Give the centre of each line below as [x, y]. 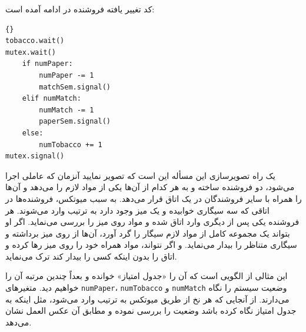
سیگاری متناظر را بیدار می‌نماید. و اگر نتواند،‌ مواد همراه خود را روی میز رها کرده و [151, 245]
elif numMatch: [51, 99]
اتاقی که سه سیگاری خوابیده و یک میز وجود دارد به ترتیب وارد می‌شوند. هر [137, 210]
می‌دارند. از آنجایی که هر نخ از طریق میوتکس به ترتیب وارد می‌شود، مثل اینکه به [147, 299]
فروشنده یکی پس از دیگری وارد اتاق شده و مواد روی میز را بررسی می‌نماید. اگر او [152, 222]
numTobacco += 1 [71, 145]
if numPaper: [47, 64]
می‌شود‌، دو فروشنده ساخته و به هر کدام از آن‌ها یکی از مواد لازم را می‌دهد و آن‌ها [150, 187]
